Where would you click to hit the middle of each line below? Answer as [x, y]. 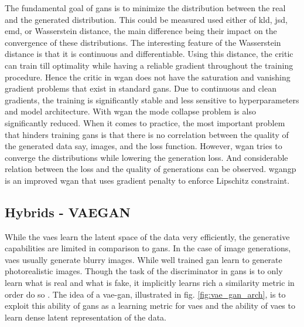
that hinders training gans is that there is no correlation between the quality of [147, 134]
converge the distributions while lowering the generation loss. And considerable [146, 157]
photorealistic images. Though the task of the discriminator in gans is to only [144, 271]
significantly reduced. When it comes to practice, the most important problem [145, 122]
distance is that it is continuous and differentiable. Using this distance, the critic [149, 54]
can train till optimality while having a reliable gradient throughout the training [149, 65]
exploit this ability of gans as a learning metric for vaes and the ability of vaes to [150, 306]
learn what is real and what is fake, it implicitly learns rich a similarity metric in [150, 283]
